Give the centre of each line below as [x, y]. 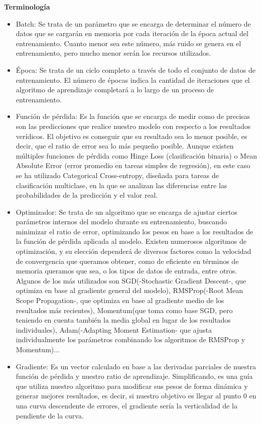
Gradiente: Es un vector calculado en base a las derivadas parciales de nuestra [136, 366]
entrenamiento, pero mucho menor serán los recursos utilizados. [113, 53]
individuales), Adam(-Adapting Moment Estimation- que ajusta [114, 329]
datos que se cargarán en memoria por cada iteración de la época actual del [132, 33]
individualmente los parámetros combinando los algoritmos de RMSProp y [130, 339]
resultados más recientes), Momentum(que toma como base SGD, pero [124, 310]
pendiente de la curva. [50, 415]
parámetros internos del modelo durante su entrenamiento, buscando [121, 222]
